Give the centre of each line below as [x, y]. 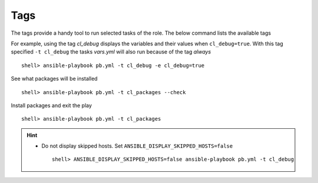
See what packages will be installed [54, 79]
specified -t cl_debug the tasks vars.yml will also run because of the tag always [111, 52]
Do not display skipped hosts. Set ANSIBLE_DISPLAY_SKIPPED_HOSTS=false [137, 146]
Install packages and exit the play [52, 105]
